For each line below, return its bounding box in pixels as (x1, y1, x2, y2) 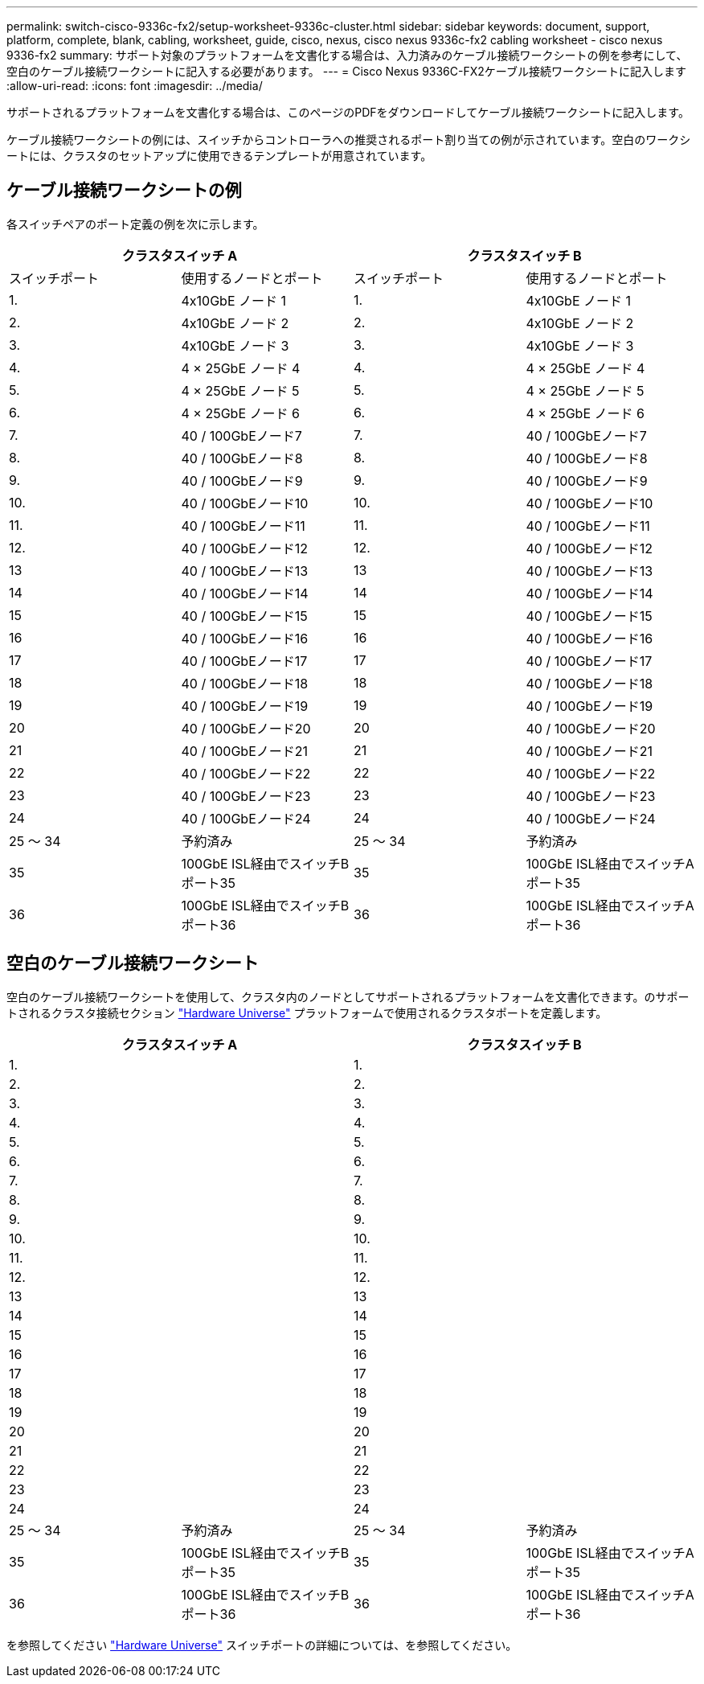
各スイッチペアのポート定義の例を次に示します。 (6, 216, 264, 231)
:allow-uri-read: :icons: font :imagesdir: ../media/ (6, 79, 263, 92)
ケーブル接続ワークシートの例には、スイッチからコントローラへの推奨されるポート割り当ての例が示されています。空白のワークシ (6, 133, 691, 146)
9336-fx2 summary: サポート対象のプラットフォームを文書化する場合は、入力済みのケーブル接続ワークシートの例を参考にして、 (6, 48, 688, 62)
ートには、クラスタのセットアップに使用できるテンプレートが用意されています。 (6, 149, 432, 162)
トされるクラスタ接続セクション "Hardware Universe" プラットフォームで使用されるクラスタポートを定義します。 (6, 1005, 608, 1020)
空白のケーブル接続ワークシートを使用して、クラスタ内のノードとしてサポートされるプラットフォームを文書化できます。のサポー (6, 989, 690, 1004)
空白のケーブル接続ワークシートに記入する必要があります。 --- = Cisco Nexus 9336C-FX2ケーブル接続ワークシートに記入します (6, 64, 686, 78)
